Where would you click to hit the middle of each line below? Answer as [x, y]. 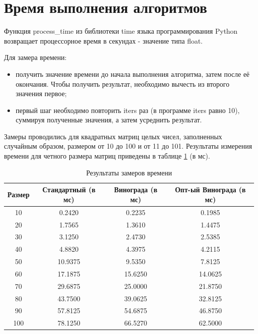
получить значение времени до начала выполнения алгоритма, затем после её [132, 74]
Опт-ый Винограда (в [210, 190]
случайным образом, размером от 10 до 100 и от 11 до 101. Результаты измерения [128, 146]
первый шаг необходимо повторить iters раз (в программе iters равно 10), [128, 110]
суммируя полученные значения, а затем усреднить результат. [109, 120]
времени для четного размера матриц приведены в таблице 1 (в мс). [107, 156]
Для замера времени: [35, 57]
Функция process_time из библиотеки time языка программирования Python [121, 31]
